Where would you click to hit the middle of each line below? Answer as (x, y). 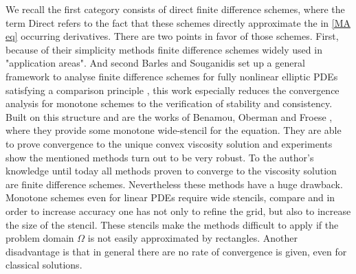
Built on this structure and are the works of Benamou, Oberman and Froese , (169, 116)
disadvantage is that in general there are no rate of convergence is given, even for (176, 251)
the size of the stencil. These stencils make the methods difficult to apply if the (172, 224)
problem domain (40, 238)
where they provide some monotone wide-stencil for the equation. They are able (174, 130)
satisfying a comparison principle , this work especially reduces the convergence (173, 90)
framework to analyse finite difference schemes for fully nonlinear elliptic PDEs (172, 76)
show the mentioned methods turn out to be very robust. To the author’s (160, 157)
